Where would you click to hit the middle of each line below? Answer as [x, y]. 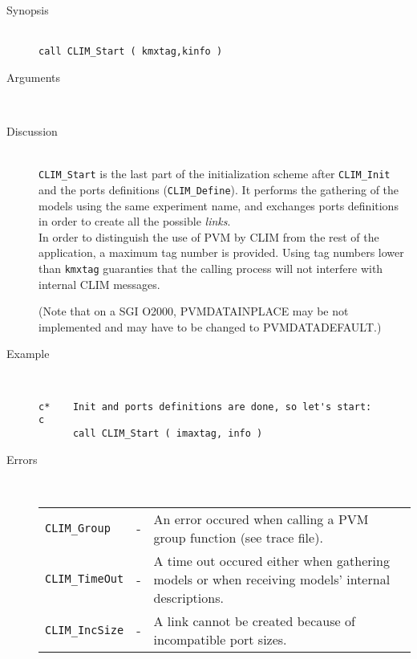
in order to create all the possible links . [135, 221]
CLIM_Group [78, 528]
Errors [22, 459]
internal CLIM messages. [99, 284]
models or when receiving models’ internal [272, 579]
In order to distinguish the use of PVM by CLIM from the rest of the [209, 236]
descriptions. [188, 597]
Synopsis [28, 10]
